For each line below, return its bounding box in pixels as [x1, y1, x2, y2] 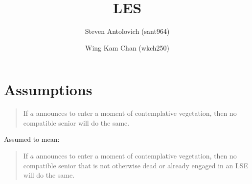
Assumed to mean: [4, 134, 60, 144]
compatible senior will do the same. [23, 117, 130, 128]
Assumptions [4, 79, 92, 100]
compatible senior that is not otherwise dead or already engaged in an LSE [23, 160, 249, 170]
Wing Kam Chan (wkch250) [85, 42, 169, 53]
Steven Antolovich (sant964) [85, 26, 170, 36]
